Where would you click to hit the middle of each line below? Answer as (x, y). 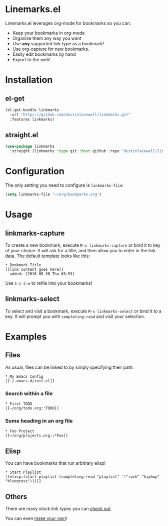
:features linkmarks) (32, 119)
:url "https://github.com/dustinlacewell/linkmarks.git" (70, 115)
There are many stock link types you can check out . (58, 508)
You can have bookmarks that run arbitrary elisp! (55, 463)
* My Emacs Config (24, 376)
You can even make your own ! (36, 518)
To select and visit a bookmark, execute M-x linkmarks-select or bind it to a (83, 311)
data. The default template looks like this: (47, 256)
